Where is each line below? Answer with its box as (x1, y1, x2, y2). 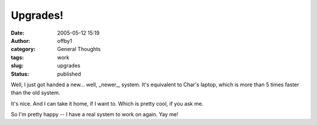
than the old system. (11, 89, 60, 96)
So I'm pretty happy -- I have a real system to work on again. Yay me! (11, 111, 178, 118)
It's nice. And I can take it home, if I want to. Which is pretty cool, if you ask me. (11, 100, 204, 107)
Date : (11, 29, 25, 36)
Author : (11, 37, 31, 44)
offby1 (57, 37, 73, 44)
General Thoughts (57, 46, 101, 53)
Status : (11, 70, 29, 77)
